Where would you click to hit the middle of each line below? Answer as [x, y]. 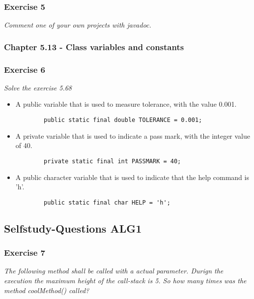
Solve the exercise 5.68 [38, 87]
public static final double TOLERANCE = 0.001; [123, 120]
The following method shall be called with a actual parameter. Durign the [114, 271]
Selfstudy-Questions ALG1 [73, 228]
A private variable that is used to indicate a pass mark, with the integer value [133, 135]
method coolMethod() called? [47, 290]
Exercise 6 [25, 69]
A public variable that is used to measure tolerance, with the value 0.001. [126, 104]
